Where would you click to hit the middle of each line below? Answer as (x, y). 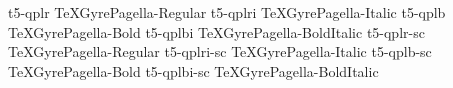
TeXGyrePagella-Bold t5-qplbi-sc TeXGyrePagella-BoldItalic (193, 70)
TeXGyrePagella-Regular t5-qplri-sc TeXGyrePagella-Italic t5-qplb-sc (220, 51)
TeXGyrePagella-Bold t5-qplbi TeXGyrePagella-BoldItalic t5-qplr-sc (216, 31)
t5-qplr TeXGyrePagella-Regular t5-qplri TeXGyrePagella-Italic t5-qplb (227, 12)
